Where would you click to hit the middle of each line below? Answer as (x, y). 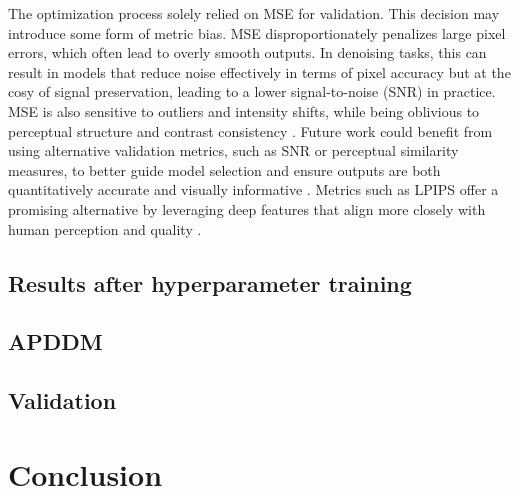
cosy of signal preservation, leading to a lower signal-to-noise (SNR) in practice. (252, 91)
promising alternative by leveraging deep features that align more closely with (247, 208)
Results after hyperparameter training (210, 282)
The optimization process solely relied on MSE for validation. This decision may (254, 13)
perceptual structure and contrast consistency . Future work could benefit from (250, 130)
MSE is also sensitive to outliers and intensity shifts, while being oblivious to (244, 110)
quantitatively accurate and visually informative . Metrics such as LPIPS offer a (253, 189)
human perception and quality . (105, 228)
